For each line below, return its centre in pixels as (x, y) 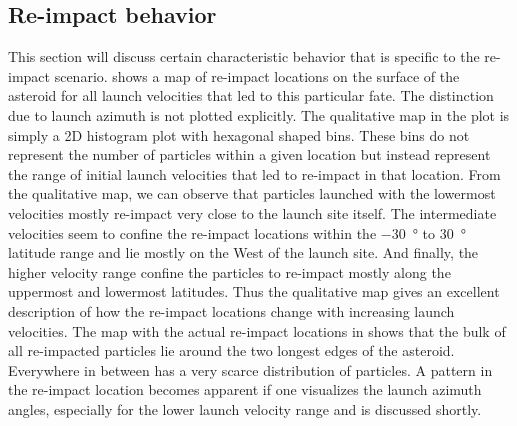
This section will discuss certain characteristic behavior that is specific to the (244, 56)
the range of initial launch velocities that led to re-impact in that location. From (254, 173)
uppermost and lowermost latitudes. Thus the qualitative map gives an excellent (254, 291)
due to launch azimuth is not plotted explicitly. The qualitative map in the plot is (259, 114)
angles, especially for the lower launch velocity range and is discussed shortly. (245, 408)
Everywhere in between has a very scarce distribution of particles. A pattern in (250, 369)
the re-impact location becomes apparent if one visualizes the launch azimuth (245, 389)
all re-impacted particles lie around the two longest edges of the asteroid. (231, 350)
